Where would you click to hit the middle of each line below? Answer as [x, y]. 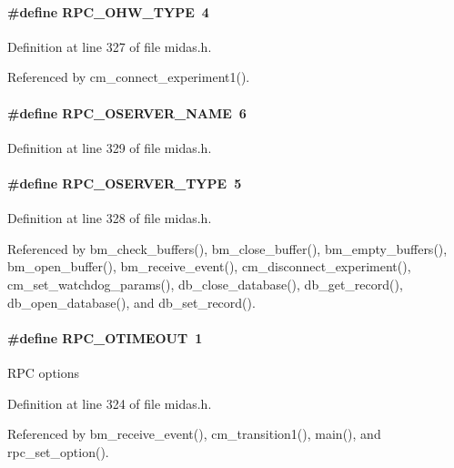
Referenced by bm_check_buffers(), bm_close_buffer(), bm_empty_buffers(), [227, 248]
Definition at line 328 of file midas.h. [110, 218]
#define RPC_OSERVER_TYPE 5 [125, 183]
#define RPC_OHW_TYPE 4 [108, 11]
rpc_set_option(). [58, 451]
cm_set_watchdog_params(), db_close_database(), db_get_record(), [205, 284]
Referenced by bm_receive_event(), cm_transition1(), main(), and [194, 434]
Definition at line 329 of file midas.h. [110, 147]
